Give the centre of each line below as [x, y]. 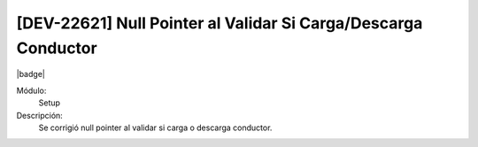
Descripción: [40, 115]
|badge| [31, 74]
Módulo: [31, 90]
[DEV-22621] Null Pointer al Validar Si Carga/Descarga [220, 23]
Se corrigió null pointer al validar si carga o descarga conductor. [155, 128]
